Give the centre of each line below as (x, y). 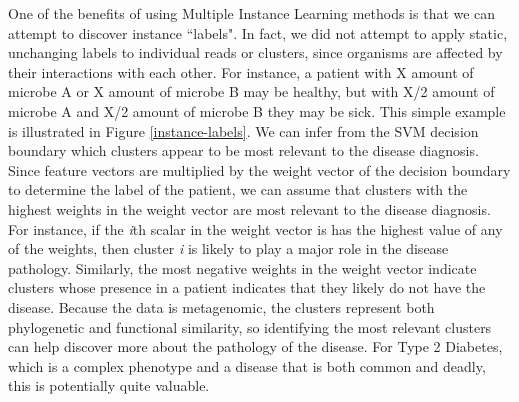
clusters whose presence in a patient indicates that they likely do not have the (247, 287)
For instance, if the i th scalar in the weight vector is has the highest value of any (255, 228)
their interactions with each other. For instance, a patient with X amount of (241, 71)
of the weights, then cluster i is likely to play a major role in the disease (228, 248)
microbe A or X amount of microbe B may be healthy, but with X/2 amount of (251, 91)
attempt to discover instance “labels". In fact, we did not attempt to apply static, (258, 32)
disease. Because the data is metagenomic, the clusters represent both (221, 306)
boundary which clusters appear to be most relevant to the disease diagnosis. (243, 150)
